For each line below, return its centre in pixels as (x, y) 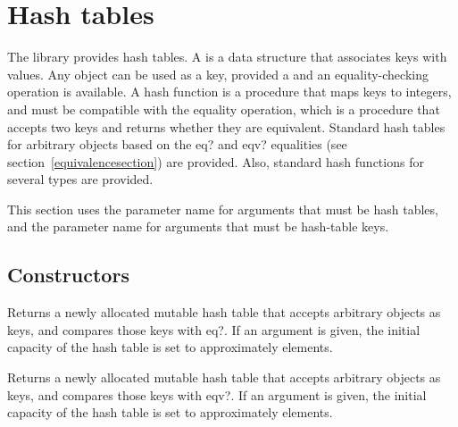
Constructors (68, 275)
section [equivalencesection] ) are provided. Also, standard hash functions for (216, 161)
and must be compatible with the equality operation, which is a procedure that (224, 109)
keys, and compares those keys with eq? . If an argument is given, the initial (214, 329)
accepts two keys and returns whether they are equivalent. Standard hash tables (226, 126)
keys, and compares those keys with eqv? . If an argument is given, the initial (217, 394)
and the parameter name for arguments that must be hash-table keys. (198, 226)
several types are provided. (80, 179)
